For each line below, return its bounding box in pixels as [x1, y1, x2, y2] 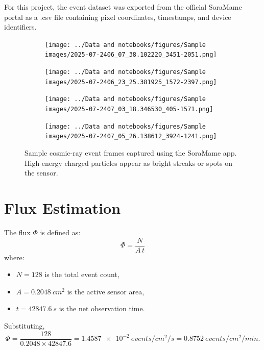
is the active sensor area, [67, 286, 145, 296]
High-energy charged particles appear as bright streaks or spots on [25, 157, 233, 168]
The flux [4, 227, 31, 237]
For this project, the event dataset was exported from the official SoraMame [4, 2, 242, 12]
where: [4, 252, 25, 262]
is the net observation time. [59, 303, 145, 314]
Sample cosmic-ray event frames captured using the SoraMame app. [25, 147, 237, 158]
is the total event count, [44, 269, 119, 280]
